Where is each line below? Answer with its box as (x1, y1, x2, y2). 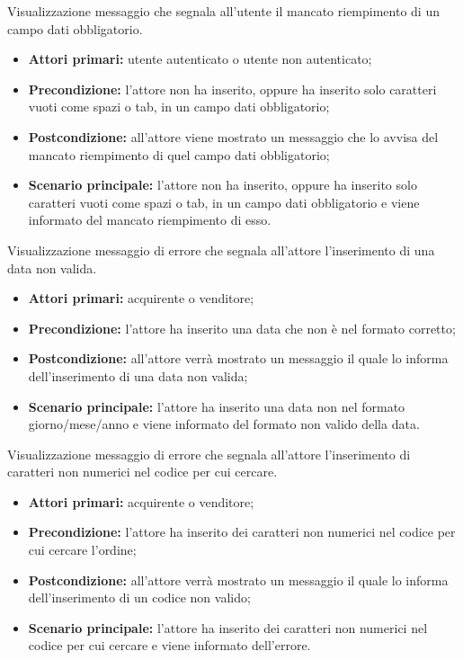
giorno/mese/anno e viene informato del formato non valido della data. (28, 415, 420, 433)
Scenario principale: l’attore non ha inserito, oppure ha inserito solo (28, 175, 417, 194)
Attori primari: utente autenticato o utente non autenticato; (28, 49, 372, 68)
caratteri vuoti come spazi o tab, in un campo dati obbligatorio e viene (28, 192, 420, 211)
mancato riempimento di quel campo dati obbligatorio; (28, 145, 330, 164)
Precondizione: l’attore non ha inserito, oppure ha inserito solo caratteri (28, 79, 437, 98)
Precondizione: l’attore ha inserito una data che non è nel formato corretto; (28, 318, 456, 337)
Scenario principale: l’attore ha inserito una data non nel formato (28, 397, 405, 415)
